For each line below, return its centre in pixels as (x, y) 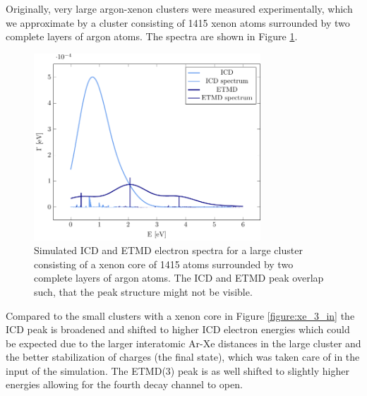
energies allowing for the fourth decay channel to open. (124, 384)
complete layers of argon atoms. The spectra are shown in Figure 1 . (152, 36)
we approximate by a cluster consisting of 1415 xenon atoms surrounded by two (178, 22)
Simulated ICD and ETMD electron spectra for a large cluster (168, 250)
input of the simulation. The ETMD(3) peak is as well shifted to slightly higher (178, 370)
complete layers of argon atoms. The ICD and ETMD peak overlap (179, 278)
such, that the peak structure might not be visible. (143, 291)
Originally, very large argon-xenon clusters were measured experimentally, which (179, 8)
